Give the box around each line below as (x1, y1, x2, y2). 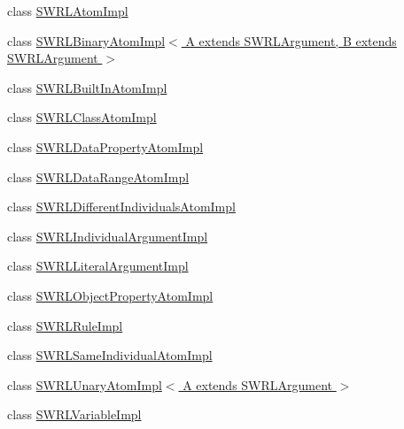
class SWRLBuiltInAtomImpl (7, 78, 167, 96)
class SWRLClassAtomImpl (7, 108, 157, 126)
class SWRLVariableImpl (7, 405, 142, 424)
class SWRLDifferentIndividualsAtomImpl (7, 197, 236, 216)
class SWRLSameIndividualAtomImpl (7, 346, 213, 364)
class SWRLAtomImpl (7, 2, 128, 19)
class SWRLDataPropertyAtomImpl (7, 137, 204, 156)
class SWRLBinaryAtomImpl (7, 31, 166, 50)
